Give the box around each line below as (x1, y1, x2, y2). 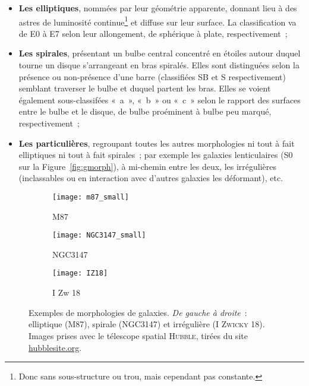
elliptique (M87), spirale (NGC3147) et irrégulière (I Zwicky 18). (29, 318, 265, 330)
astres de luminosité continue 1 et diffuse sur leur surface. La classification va (18, 14, 297, 28)
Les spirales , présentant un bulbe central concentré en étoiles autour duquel (18, 47, 301, 59)
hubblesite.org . (29, 341, 82, 353)
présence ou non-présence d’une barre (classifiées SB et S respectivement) (18, 70, 286, 83)
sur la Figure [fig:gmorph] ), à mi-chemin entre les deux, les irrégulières (18, 160, 277, 172)
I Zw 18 (52, 286, 81, 299)
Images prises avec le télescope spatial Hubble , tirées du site (29, 329, 248, 341)
